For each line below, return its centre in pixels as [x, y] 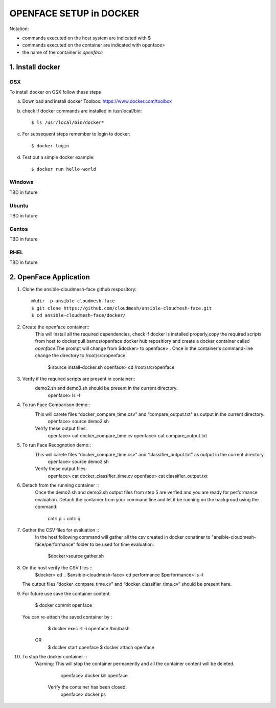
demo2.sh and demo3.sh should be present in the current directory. [106, 388]
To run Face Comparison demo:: [56, 405]
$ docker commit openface [63, 605]
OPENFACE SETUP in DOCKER [74, 13]
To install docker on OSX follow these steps [55, 92]
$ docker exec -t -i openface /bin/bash [89, 628]
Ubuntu [19, 206]
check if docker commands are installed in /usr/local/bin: [82, 110]
